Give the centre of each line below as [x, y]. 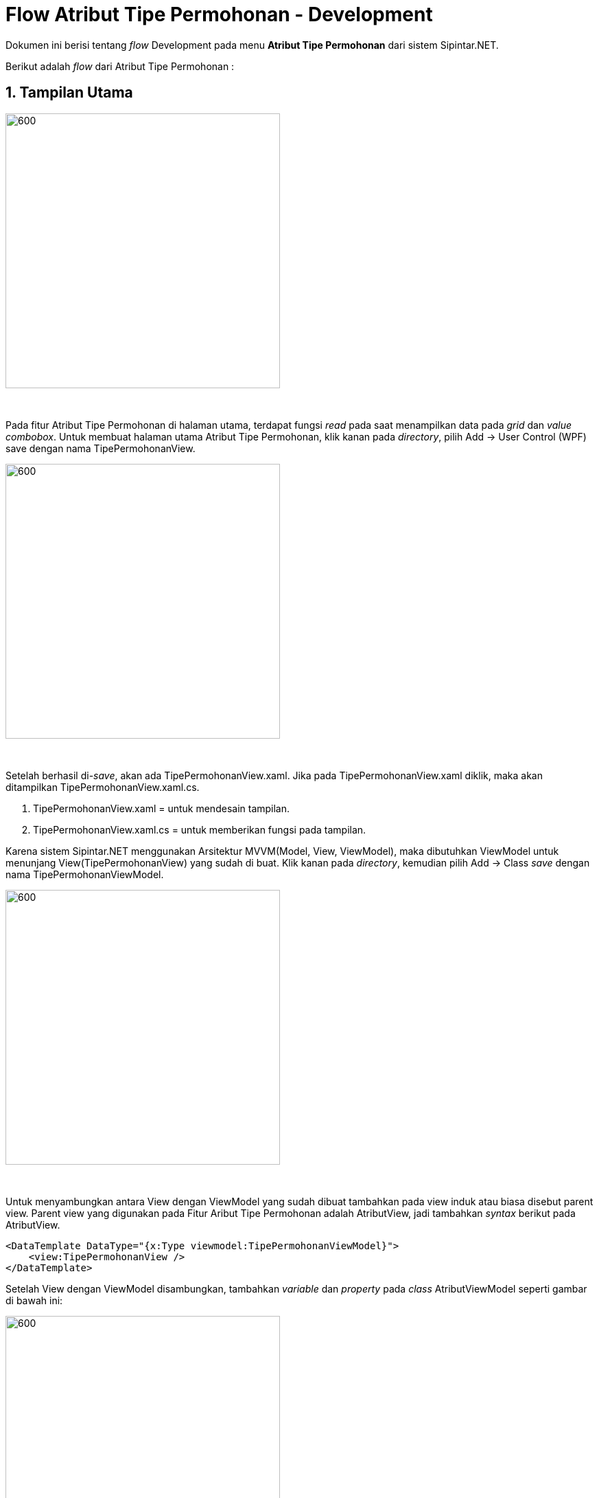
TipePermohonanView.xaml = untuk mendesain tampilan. [162, 808]
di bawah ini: [34, 1300]
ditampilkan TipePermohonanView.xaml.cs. [103, 787]
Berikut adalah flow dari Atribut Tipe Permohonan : [120, 66]
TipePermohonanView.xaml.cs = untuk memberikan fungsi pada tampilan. [200, 829]
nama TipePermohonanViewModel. [85, 874]
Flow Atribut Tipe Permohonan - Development [219, 14]
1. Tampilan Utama [69, 93]
